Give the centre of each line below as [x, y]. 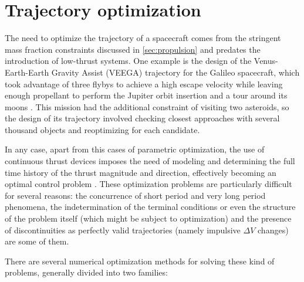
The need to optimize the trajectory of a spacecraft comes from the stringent [143, 38]
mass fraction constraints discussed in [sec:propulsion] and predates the [133, 49]
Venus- [266, 61]
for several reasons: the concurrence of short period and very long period [135, 195]
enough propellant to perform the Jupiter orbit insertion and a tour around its [146, 95]
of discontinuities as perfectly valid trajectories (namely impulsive [123, 230]
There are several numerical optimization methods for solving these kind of [140, 261]
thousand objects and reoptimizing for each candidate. [102, 129]
